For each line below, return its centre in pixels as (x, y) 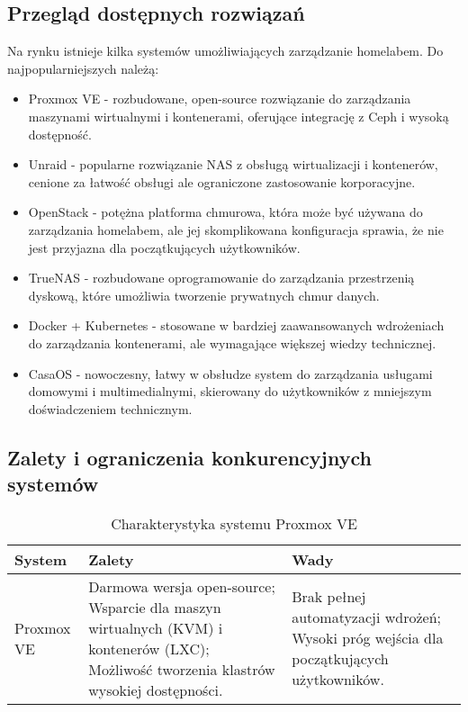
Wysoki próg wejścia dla (368, 638)
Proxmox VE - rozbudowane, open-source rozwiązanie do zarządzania (220, 99)
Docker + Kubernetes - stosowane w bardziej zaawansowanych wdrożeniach (236, 325)
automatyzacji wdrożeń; (367, 617)
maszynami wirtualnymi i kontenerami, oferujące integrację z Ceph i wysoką (238, 116)
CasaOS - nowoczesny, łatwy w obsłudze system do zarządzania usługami (230, 373)
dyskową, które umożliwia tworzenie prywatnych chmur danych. (204, 295)
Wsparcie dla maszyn (155, 607)
